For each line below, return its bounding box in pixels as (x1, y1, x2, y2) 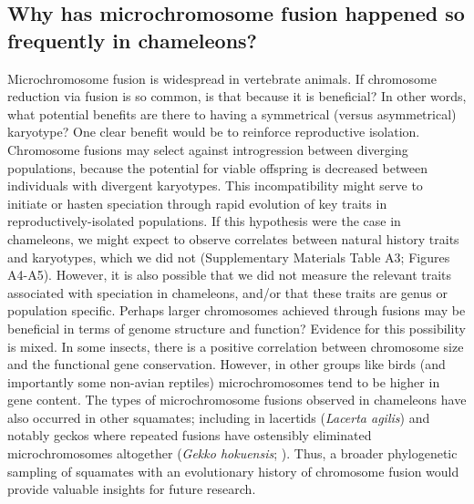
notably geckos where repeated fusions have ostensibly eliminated (7, 426, 372, 445)
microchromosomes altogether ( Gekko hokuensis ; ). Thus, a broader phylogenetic (7, 444, 458, 463)
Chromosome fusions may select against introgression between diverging (7, 139, 408, 159)
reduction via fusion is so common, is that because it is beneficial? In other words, (7, 87, 467, 106)
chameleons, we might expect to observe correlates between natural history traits (7, 229, 459, 248)
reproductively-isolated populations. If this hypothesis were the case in (7, 211, 401, 231)
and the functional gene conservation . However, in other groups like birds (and (7, 355, 446, 374)
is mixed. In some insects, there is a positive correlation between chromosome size (7, 336, 464, 355)
